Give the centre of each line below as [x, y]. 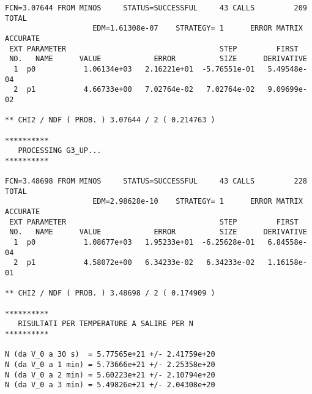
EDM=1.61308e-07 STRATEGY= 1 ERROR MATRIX [198, 28]
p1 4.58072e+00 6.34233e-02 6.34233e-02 [141, 263]
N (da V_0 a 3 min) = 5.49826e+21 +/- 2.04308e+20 [110, 385]
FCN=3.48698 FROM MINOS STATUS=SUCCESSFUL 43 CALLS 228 [156, 181]
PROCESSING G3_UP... [60, 151]
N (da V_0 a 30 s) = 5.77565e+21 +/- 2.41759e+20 [110, 355]
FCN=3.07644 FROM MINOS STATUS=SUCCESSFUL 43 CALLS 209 [156, 8]
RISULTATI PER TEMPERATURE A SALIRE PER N [106, 324]
